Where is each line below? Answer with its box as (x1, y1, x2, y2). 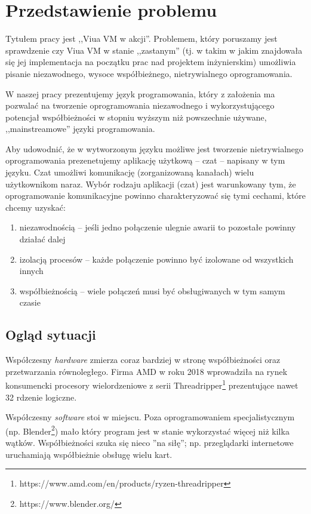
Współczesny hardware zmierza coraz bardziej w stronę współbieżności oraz (5, 353, 281, 366)
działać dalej (19, 233, 66, 245)
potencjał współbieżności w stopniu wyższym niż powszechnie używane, (5, 110, 267, 123)
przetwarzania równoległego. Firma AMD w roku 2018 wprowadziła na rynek (5, 365, 288, 377)
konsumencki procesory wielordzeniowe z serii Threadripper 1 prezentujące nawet (5, 377, 298, 392)
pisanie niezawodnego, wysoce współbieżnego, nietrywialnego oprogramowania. (5, 67, 292, 79)
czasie (19, 296, 41, 309)
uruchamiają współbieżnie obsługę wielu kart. (5, 448, 173, 460)
